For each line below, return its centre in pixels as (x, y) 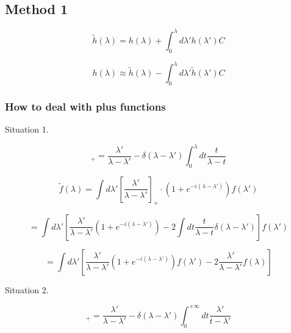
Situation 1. (27, 129)
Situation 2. (27, 289)
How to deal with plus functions (85, 106)
